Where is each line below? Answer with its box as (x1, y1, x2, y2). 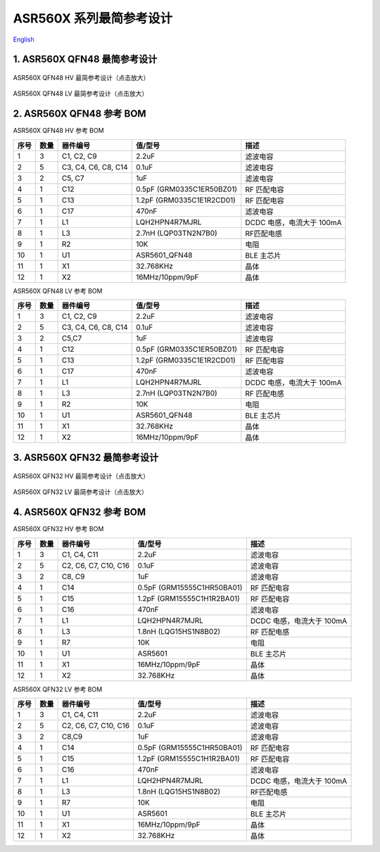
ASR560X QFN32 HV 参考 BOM (13, 525, 104, 533)
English (13, 35, 34, 44)
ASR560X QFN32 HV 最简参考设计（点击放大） (13, 472, 150, 481)
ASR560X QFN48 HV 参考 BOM (13, 127, 105, 135)
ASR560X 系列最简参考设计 (13, 11, 172, 26)
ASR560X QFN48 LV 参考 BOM (13, 286, 103, 295)
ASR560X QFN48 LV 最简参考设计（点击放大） (13, 89, 148, 98)
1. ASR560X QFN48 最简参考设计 (13, 53, 158, 65)
